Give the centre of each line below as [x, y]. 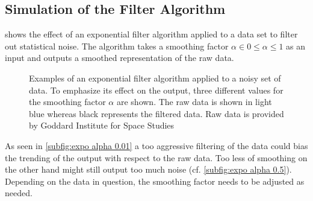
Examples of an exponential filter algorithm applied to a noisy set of [155, 78]
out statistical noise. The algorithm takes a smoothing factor [117, 46]
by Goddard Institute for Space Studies [102, 125]
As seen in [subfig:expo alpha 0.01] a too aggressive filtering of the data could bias [156, 145]
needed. [19, 193]
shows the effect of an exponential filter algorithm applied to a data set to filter [151, 34]
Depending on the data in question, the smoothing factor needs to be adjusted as [155, 181]
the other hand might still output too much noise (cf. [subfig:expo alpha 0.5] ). [148, 169]
